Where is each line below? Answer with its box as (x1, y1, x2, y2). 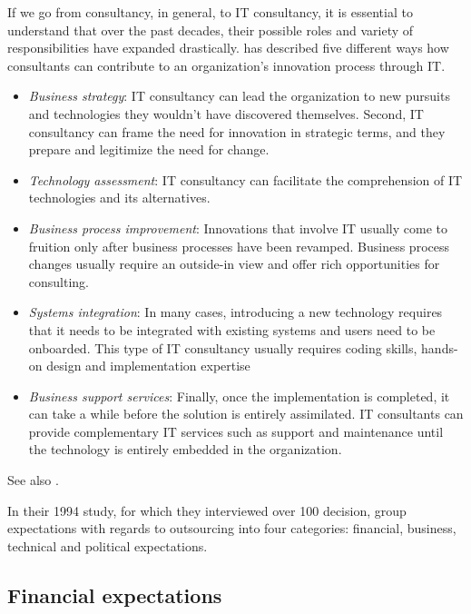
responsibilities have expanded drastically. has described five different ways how (7, 38, 449, 57)
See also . (7, 470, 59, 490)
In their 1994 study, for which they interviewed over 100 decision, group (7, 500, 407, 520)
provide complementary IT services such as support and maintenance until (28, 421, 444, 441)
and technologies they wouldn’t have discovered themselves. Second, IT (28, 104, 424, 123)
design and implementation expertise (46, 356, 250, 375)
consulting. (28, 272, 90, 291)
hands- (421, 338, 458, 357)
